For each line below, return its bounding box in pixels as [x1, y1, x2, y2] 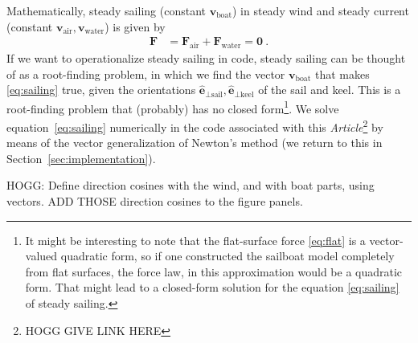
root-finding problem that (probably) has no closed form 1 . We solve [6, 97, 339, 116]
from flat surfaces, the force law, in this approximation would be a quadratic [25, 263, 403, 280]
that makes [314, 65, 370, 82]
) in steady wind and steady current [232, 2, 409, 18]
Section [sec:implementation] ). [6, 149, 156, 166]
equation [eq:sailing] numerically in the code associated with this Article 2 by [6, 116, 383, 135]
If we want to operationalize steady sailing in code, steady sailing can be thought [6, 50, 406, 67]
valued [25, 247, 58, 264]
